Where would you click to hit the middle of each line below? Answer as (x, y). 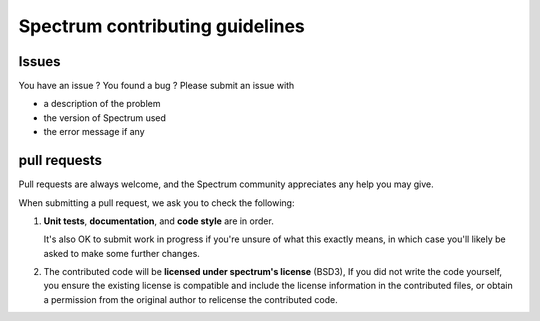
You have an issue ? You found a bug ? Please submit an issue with (156, 86)
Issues (39, 61)
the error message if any (94, 132)
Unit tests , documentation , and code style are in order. (158, 221)
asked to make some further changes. (121, 253)
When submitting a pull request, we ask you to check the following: (156, 202)
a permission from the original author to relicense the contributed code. (191, 299)
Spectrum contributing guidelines (161, 26)
